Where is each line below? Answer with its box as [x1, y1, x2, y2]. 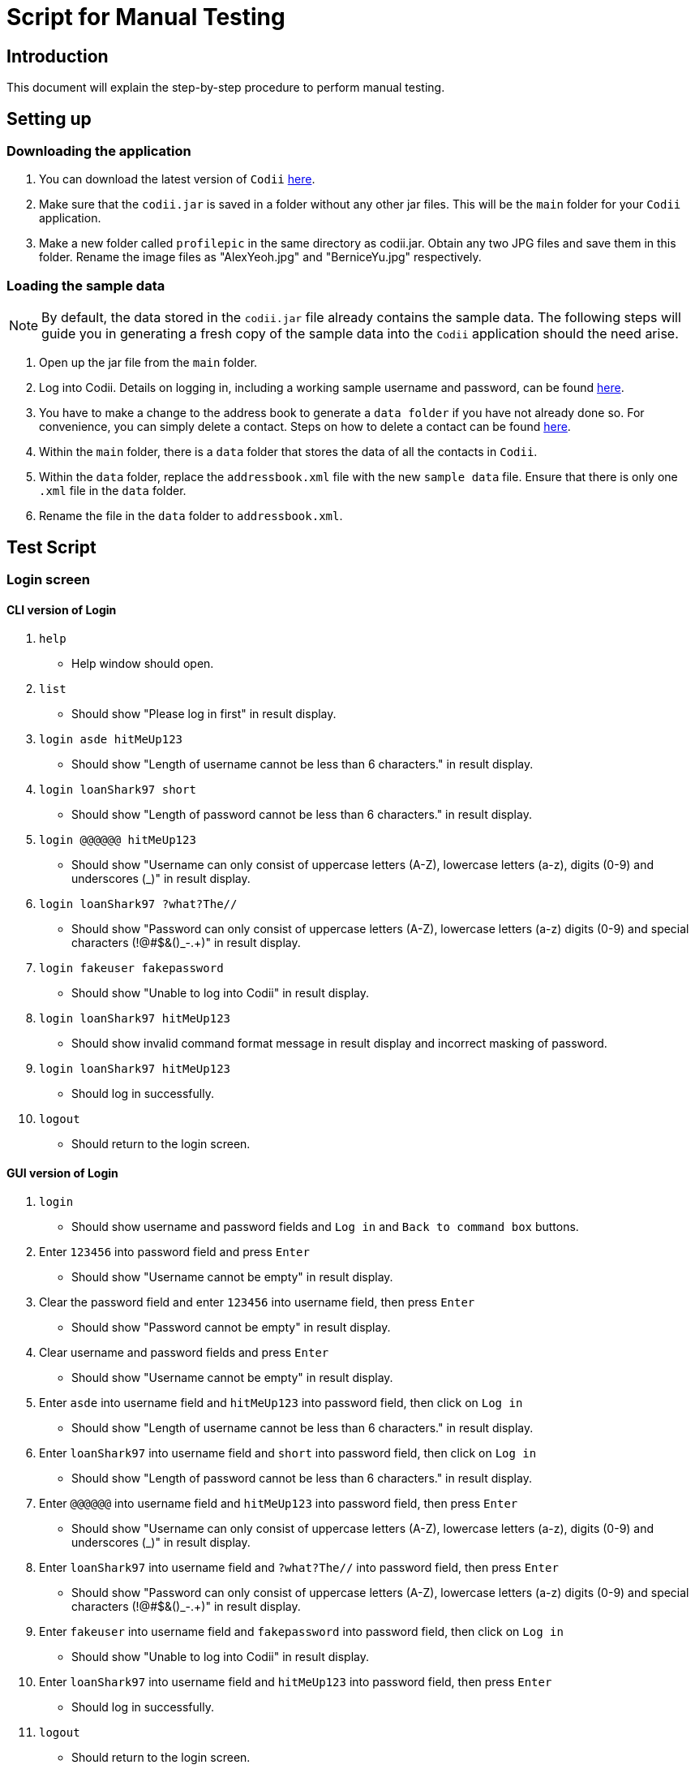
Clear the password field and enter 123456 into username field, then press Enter [39, 1295, 475, 1310]
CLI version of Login [6, 602, 117, 617]
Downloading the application [6, 143, 191, 160]
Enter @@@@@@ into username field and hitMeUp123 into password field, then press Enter [39, 1496, 518, 1511]
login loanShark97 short [39, 783, 196, 797]
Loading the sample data [6, 277, 165, 294]
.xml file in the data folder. [39, 484, 187, 498]
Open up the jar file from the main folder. [39, 355, 258, 370]
